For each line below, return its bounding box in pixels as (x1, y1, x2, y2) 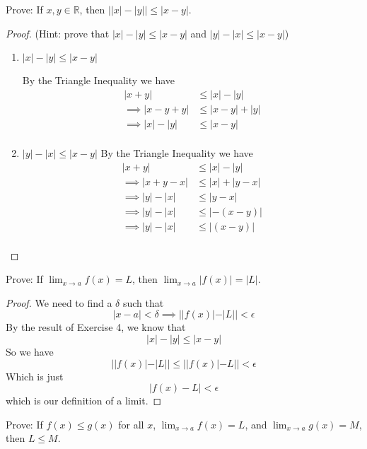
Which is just (6, 368, 64, 383)
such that (122, 295, 164, 310)
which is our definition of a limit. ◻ (6, 393, 162, 408)
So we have (6, 344, 54, 359)
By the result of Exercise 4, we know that (6, 320, 186, 334)
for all (118, 416, 144, 431)
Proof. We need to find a (6, 295, 112, 310)
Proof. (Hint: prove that (6, 25, 110, 40)
